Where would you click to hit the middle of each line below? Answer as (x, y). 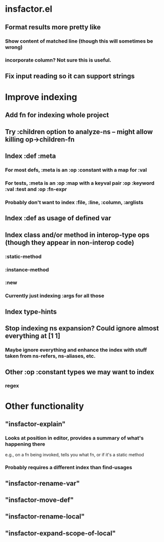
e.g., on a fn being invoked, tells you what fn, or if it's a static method (74, 455)
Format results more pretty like (53, 27)
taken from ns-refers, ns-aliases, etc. (51, 356)
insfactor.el (29, 9)
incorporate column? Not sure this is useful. (58, 60)
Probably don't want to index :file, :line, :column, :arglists (74, 202)
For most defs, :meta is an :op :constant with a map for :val (76, 170)
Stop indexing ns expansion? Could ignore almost (82, 328)
